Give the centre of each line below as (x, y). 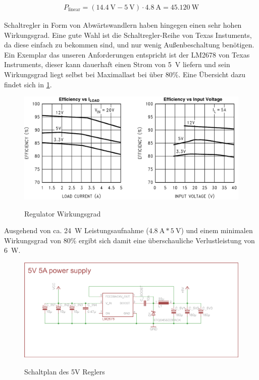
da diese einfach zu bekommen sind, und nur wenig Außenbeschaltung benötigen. (129, 45)
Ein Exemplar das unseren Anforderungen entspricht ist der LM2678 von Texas (127, 54)
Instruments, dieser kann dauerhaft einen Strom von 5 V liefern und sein (117, 64)
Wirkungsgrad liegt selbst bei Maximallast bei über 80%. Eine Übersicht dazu (125, 74)
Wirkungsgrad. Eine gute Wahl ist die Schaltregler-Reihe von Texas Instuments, (128, 35)
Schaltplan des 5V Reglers (65, 371)
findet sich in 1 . (28, 84)
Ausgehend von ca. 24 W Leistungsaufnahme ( (76, 230)
